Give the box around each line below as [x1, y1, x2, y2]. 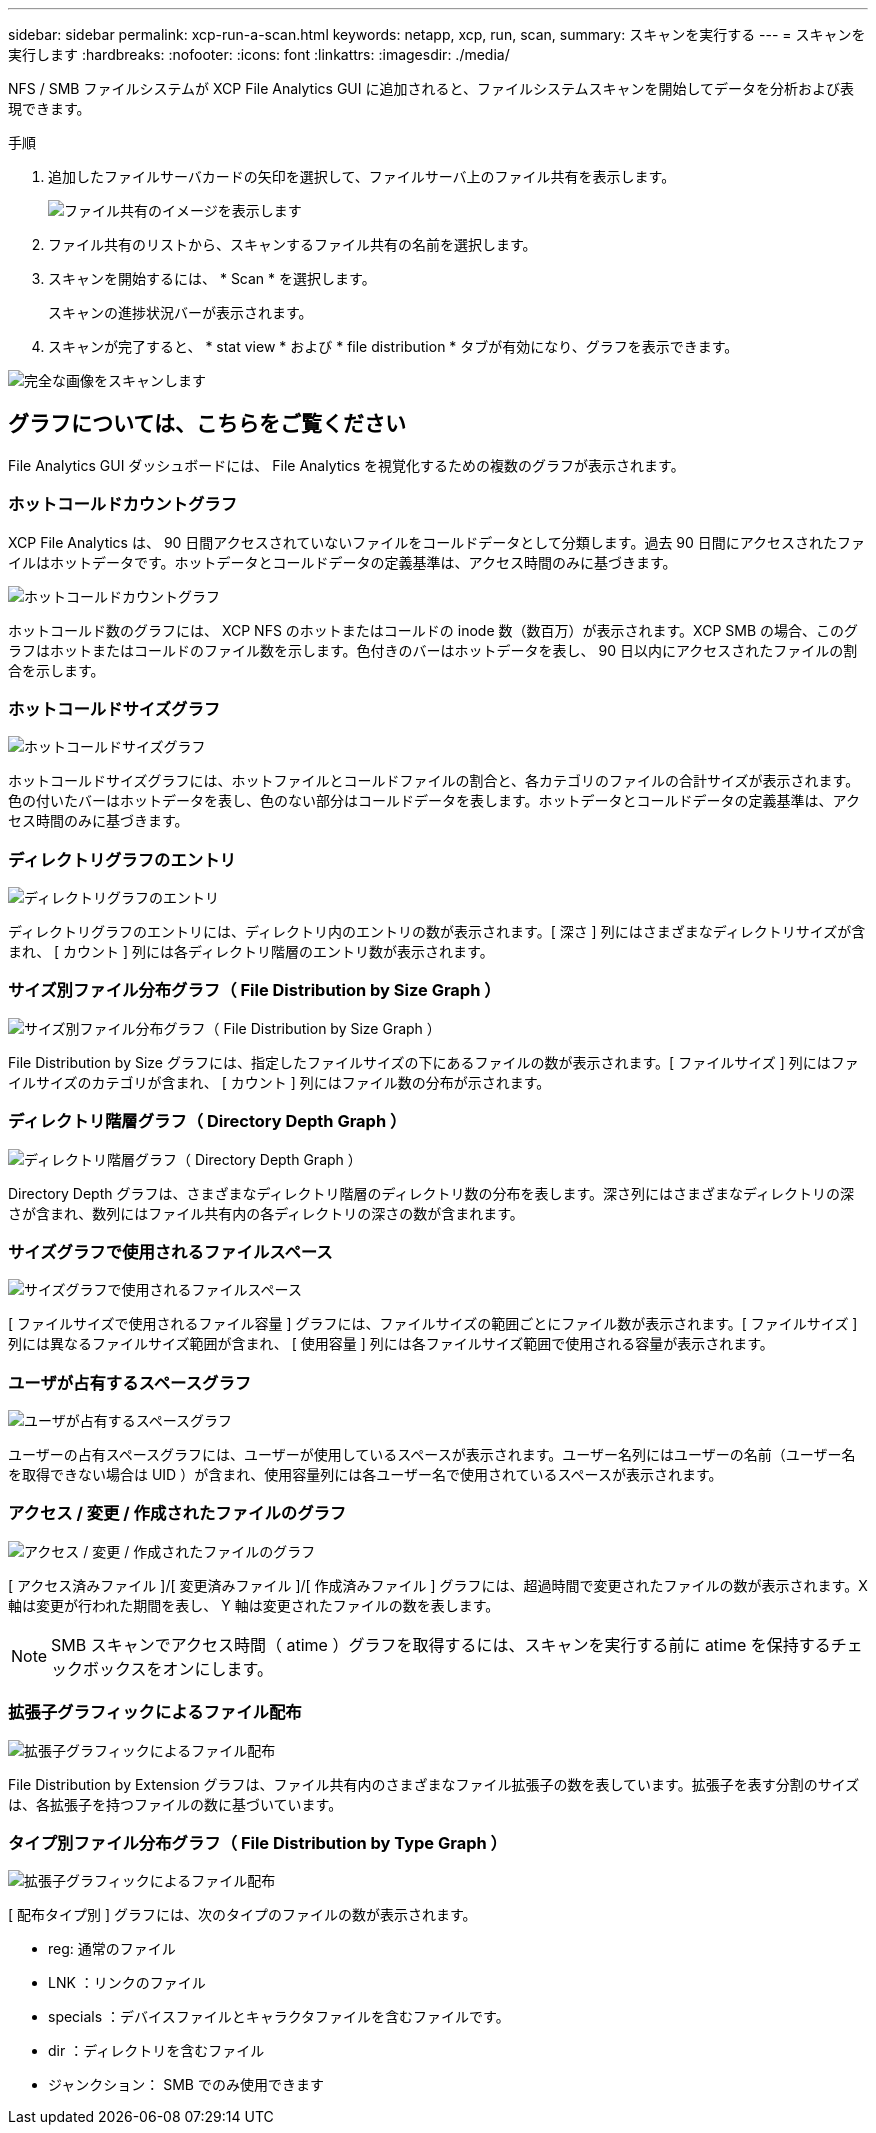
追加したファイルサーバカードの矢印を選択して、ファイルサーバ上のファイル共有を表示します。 [48, 168, 676, 185]
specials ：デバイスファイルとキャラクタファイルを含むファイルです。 [48, 2008, 510, 2026]
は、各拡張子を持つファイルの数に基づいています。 [8, 1795, 343, 1813]
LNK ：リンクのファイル [48, 1974, 206, 1992]
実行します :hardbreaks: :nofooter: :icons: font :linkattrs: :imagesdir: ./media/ [8, 46, 510, 63]
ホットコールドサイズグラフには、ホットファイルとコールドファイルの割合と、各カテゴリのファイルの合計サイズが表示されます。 [8, 772, 860, 790]
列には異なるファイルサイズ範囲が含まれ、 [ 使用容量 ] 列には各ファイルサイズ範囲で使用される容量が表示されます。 [8, 1335, 774, 1353]
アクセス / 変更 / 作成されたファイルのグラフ [8, 1503, 347, 1524]
